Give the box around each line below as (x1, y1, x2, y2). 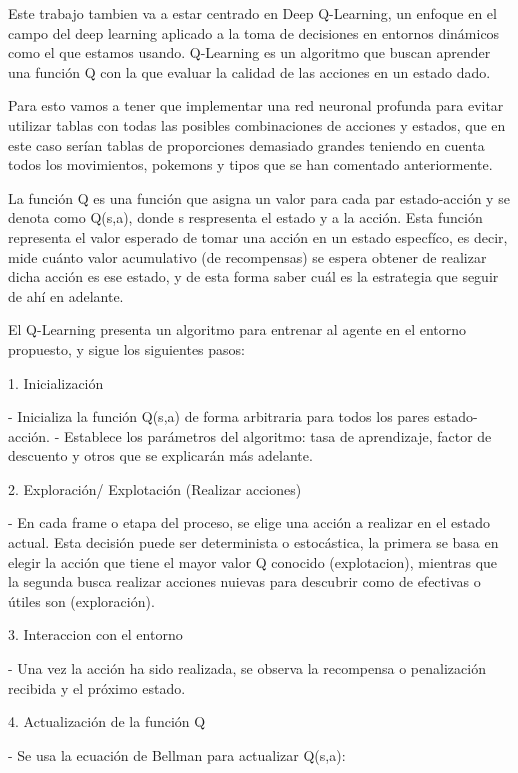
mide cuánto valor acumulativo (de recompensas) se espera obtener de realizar (8, 246, 487, 267)
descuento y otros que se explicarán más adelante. (8, 445, 313, 466)
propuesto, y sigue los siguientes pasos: (8, 338, 246, 359)
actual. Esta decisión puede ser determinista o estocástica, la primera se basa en (8, 532, 499, 553)
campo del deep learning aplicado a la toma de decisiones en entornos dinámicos (8, 22, 500, 43)
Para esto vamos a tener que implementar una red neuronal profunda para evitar (8, 95, 504, 116)
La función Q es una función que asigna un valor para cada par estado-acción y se (8, 187, 510, 208)
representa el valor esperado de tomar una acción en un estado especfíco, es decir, (8, 226, 508, 247)
